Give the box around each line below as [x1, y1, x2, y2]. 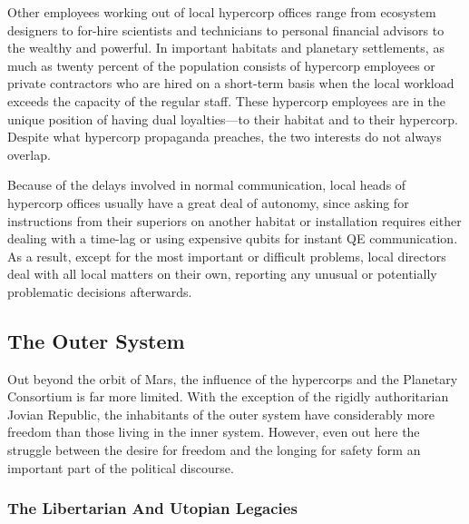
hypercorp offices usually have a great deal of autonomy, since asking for [7, 193, 409, 212]
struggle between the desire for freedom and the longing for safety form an [7, 440, 421, 460]
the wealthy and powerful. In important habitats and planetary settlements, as [7, 38, 445, 57]
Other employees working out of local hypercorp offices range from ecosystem [7, 3, 436, 21]
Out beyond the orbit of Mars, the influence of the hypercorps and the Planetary [7, 369, 458, 388]
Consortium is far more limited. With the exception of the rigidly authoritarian [7, 387, 449, 406]
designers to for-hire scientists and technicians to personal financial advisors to [7, 20, 445, 39]
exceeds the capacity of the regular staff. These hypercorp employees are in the [7, 91, 446, 110]
